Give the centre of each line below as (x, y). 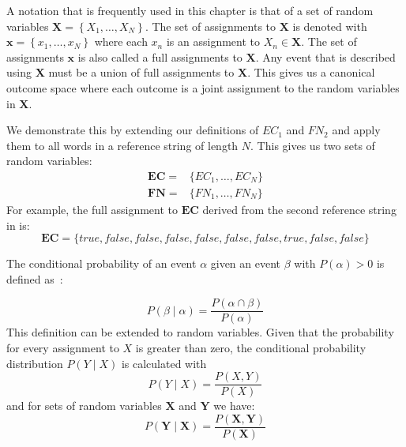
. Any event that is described (325, 56)
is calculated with (164, 363)
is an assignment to (213, 41)
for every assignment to (63, 348)
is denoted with (330, 26)
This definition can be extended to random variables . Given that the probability (200, 332)
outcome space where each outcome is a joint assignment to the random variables (203, 87)
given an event (246, 263)
